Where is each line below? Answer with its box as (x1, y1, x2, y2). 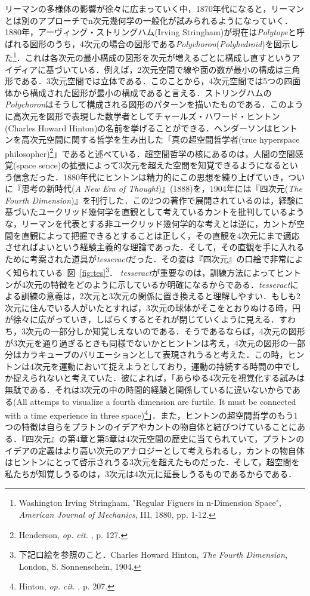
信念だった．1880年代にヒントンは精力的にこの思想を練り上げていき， (13, 170, 289, 183)
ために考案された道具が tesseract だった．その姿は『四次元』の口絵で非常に (5, 252, 295, 265)
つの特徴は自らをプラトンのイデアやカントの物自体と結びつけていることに (5, 420, 297, 433)
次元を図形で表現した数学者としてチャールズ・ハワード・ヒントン (21, 110, 280, 122)
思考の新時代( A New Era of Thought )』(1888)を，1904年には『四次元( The (21, 182, 302, 195)
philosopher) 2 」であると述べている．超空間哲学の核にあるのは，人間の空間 (5, 145, 295, 159)
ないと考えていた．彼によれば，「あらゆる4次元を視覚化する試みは (46, 371, 305, 384)
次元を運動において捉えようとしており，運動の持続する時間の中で (33, 360, 292, 372)
